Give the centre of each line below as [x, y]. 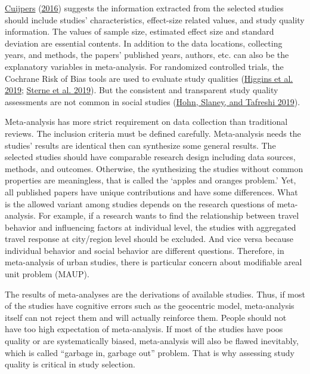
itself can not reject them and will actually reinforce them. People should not [146, 317]
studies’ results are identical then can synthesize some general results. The [140, 145]
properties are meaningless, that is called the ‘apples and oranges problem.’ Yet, [151, 180]
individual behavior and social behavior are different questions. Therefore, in [145, 250]
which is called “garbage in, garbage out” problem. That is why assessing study [150, 352]
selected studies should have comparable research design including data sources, [150, 157]
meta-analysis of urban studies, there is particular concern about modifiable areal [154, 262]
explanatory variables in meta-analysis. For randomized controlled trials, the [144, 66]
